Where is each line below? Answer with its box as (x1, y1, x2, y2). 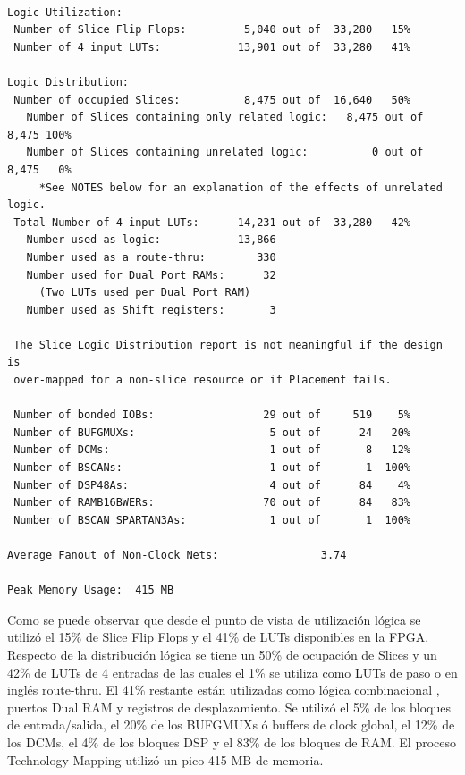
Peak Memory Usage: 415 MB (7, 584, 174, 597)
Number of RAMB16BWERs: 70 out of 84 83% (13, 496, 411, 510)
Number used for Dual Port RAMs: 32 (26, 268, 276, 282)
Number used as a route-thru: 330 (26, 250, 276, 264)
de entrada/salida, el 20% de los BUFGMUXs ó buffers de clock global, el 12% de (7, 715, 455, 734)
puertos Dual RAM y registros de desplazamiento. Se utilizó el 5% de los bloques (7, 697, 451, 716)
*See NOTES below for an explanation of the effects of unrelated (38, 181, 443, 194)
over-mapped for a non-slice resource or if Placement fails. (13, 374, 392, 387)
